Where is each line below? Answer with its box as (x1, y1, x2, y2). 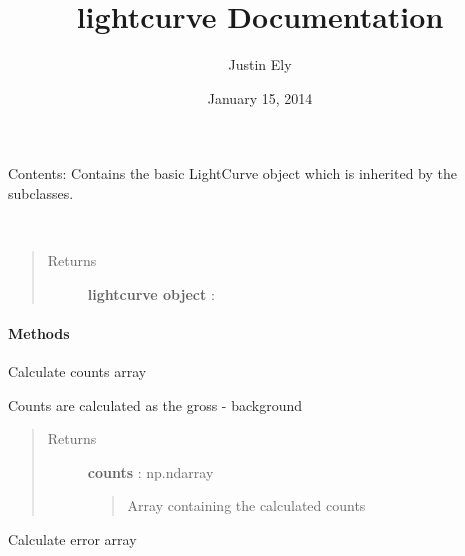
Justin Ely (228, 54, 292, 75)
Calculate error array (8, 529, 137, 550)
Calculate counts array (8, 361, 147, 382)
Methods (8, 322, 70, 343)
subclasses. (8, 182, 74, 203)
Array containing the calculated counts (127, 495, 366, 516)
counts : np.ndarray (87, 461, 214, 482)
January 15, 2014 (207, 87, 313, 108)
